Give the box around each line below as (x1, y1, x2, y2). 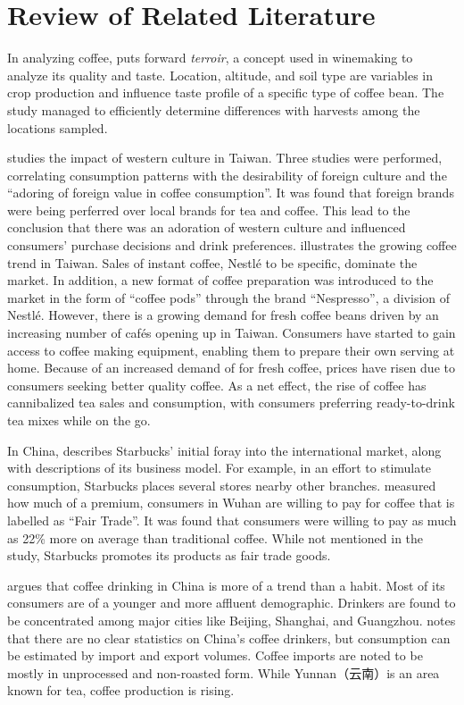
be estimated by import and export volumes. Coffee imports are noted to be (7, 646, 423, 665)
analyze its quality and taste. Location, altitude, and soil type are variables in (7, 65, 433, 84)
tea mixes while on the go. (7, 411, 151, 429)
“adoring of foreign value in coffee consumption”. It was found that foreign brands (7, 183, 454, 202)
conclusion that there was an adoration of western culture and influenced (7, 218, 406, 237)
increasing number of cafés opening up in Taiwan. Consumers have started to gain (7, 323, 456, 342)
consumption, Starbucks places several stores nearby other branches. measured (7, 475, 436, 494)
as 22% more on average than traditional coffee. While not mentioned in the (7, 528, 424, 547)
